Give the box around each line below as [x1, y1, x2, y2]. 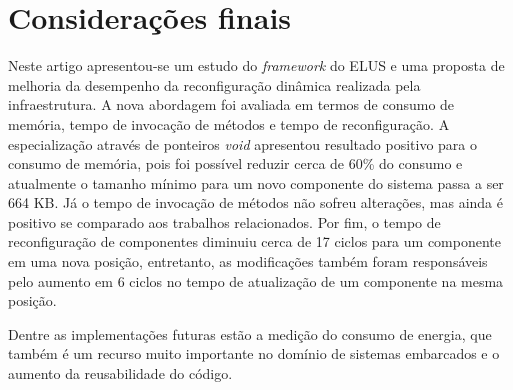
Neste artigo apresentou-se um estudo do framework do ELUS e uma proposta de [8, 55, 505, 76]
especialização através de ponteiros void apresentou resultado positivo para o [8, 133, 478, 154]
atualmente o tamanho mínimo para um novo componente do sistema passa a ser [8, 172, 504, 193]
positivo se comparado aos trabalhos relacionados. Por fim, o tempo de [8, 211, 441, 232]
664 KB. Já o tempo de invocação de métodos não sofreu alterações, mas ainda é [8, 192, 503, 213]
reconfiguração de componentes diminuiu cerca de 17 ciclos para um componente [8, 231, 501, 252]
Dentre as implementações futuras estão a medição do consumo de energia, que [8, 323, 492, 344]
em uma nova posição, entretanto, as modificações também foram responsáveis [8, 251, 488, 272]
